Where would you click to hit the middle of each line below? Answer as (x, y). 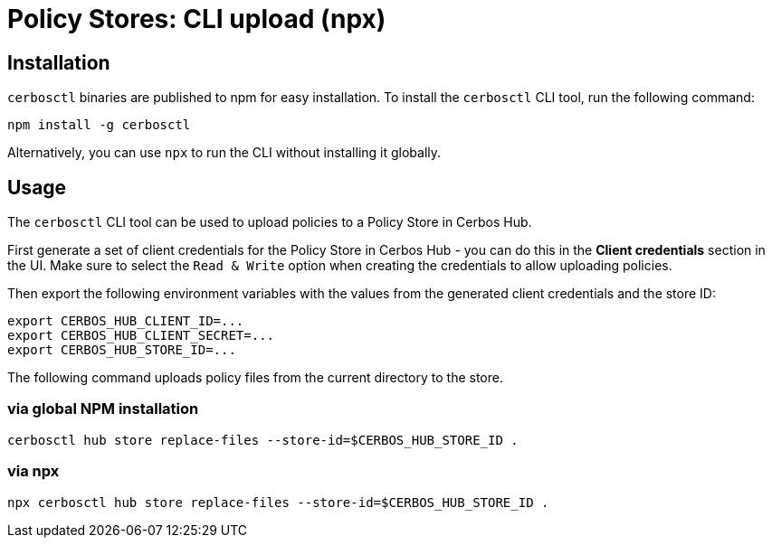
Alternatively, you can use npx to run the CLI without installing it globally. (224, 153)
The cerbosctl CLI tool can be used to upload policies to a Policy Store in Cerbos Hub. (270, 222)
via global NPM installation (103, 409)
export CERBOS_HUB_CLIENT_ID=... (126, 321)
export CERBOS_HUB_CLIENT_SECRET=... (141, 336)
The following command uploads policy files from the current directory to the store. (255, 378)
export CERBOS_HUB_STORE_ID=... (122, 350)
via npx (33, 471)
